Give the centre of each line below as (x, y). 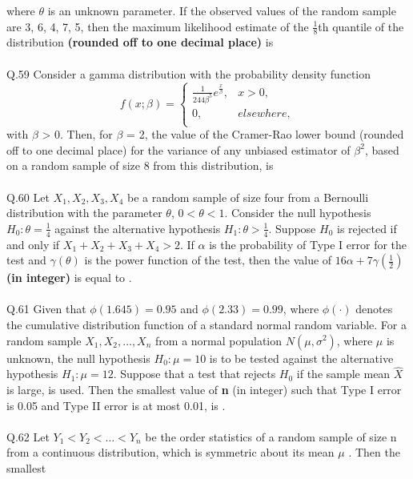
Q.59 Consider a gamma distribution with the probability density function (189, 73)
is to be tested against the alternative (301, 358)
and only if (33, 244)
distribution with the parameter (84, 213)
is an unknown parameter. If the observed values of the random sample (222, 10)
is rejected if (367, 228)
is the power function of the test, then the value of (208, 260)
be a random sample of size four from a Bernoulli (248, 197)
